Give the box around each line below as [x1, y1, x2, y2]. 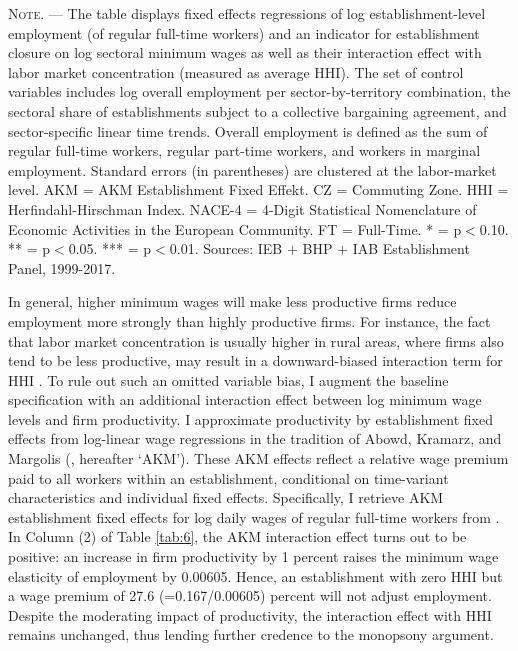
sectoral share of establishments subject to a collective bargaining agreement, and [8, 100, 507, 121]
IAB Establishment [352, 238, 470, 259]
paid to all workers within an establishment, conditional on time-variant [8, 467, 449, 488]
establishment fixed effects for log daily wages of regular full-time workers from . [8, 506, 500, 527]
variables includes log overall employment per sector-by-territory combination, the [8, 81, 511, 102]
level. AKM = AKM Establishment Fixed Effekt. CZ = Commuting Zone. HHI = [8, 179, 509, 200]
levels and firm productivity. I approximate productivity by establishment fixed [8, 408, 494, 429]
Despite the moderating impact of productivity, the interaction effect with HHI [8, 604, 492, 625]
